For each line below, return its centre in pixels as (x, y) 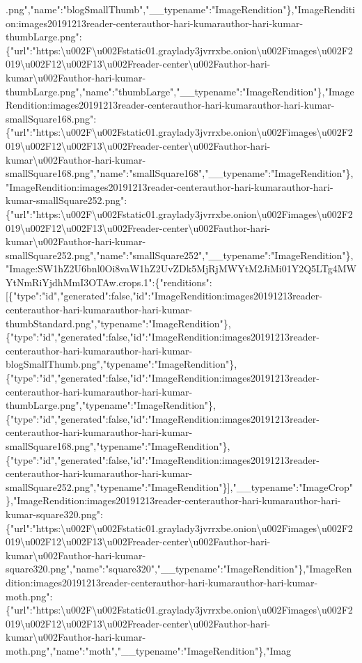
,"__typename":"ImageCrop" (292, 486)
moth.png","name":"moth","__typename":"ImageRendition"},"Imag (148, 650)
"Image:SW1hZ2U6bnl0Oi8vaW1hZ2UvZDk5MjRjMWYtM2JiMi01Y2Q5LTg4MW (181, 268)
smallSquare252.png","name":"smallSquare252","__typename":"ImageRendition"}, (180, 255)
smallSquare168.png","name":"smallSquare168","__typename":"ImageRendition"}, (180, 173)
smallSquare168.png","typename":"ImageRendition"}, (118, 446)
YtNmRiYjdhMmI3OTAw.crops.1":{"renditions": (109, 282)
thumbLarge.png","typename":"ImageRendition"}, (111, 405)
